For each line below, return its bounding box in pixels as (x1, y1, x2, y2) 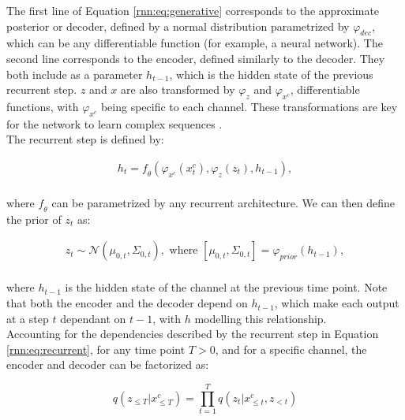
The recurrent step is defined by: (6, 131, 164, 147)
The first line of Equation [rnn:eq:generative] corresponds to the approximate (6, 2, 380, 18)
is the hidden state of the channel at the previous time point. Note (65, 279, 388, 295)
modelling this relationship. (194, 310, 327, 326)
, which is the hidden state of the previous (169, 65, 373, 82)
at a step (6, 310, 49, 326)
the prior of (6, 210, 62, 227)
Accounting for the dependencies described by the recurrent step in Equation (6, 325, 379, 342)
